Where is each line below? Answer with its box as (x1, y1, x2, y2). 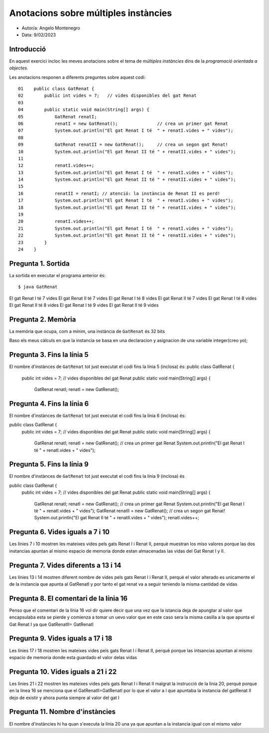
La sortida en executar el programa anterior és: (9, 272, 106, 278)
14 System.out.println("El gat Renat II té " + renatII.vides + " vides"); (18, 177, 236, 182)
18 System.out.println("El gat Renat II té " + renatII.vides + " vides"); (18, 205, 236, 210)
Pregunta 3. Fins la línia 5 (9, 351, 89, 359)
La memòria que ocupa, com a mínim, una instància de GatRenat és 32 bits (9, 328, 165, 334)
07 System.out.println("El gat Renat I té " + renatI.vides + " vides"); (18, 128, 234, 133)
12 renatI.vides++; (18, 163, 95, 168)
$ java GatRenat (18, 284, 58, 290)
